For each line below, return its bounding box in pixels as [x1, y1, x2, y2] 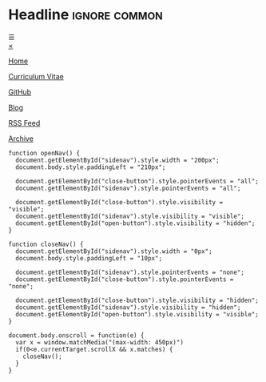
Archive [8, 134, 34, 143]
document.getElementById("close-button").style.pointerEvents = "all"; [15, 177, 260, 185]
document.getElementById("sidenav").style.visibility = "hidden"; [15, 303, 241, 312]
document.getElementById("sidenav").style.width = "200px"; [15, 156, 220, 164]
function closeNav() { [8, 240, 84, 248]
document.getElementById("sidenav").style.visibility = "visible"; [15, 212, 245, 220]
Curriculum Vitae [8, 71, 64, 81]
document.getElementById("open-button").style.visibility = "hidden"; [15, 219, 256, 227]
